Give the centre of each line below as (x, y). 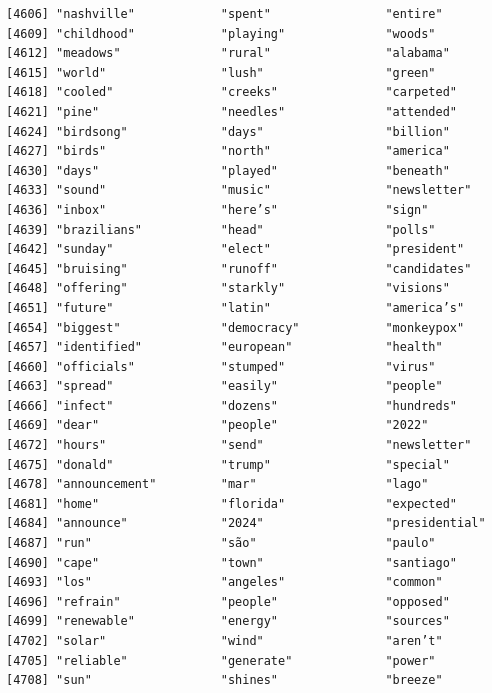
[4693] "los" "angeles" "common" (224, 582)
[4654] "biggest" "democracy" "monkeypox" (235, 327)
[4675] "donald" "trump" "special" (228, 464)
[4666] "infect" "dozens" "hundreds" (232, 405)
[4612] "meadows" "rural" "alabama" (228, 53)
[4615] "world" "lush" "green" (221, 72)
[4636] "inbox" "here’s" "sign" (217, 209)
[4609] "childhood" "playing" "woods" (221, 33)
